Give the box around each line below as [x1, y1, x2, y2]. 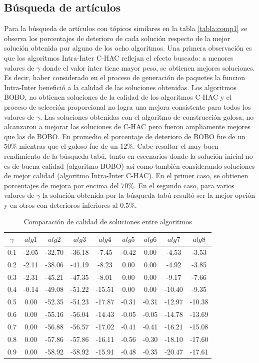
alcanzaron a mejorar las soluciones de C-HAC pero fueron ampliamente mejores [4, 121, 250, 132]
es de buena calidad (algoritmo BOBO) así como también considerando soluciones [4, 160, 255, 171]
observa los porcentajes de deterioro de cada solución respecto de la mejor [4, 33, 230, 43]
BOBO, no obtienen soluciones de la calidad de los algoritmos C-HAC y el [4, 92, 231, 102]
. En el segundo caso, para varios [133, 180, 234, 190]
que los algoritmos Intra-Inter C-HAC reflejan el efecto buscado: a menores [4, 52, 233, 63]
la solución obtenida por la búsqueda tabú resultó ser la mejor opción [42, 190, 255, 200]
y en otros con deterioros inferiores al [4, 199, 118, 210]
